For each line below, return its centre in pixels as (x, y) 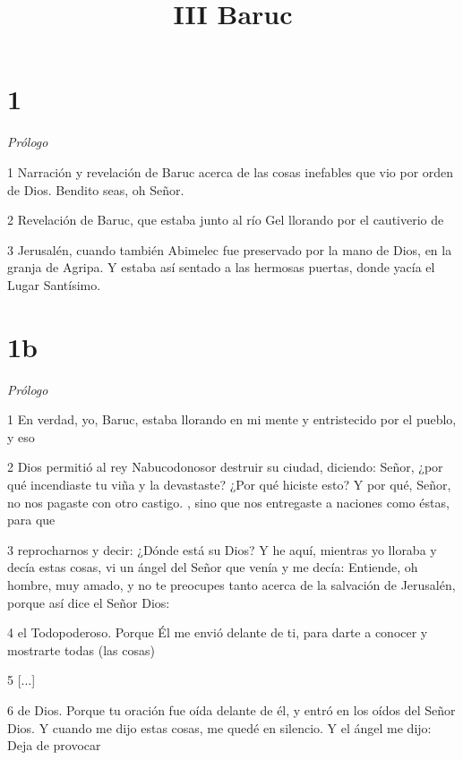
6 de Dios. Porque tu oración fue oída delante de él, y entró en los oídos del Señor (231, 709)
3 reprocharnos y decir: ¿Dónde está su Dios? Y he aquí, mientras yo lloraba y (222, 549)
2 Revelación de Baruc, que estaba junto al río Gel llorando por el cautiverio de (226, 220)
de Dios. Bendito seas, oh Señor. (96, 189)
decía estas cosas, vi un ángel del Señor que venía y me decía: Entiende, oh (213, 567)
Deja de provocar (54, 745)
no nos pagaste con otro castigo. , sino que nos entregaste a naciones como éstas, (228, 502)
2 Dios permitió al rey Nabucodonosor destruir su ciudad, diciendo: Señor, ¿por (225, 467)
